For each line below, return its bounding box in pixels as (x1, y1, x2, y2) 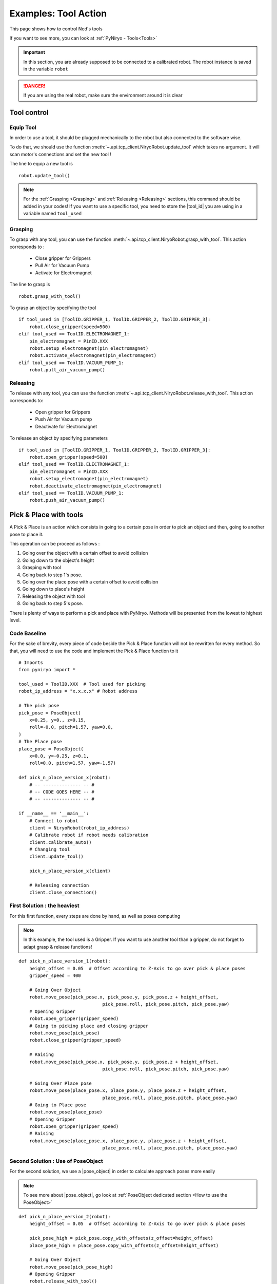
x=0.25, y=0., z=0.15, (29, 717, 87, 723)
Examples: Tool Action (9, 8, 107, 19)
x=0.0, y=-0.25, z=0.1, (29, 753, 89, 759)
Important (23, 49, 46, 55)
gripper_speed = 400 (29, 972, 81, 978)
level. (9, 617, 21, 623)
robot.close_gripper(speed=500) (29, 324, 111, 330)
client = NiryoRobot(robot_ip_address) (29, 825, 130, 830)
